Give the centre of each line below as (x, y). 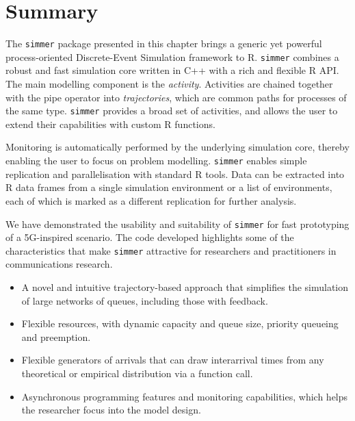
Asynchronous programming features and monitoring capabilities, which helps (185, 396)
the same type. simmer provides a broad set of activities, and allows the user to (172, 111)
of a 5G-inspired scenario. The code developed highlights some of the (150, 237)
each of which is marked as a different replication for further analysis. (151, 200)
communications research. (59, 264)
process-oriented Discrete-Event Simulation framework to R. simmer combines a (172, 56)
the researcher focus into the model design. (111, 410)
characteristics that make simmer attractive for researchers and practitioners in (171, 250)
